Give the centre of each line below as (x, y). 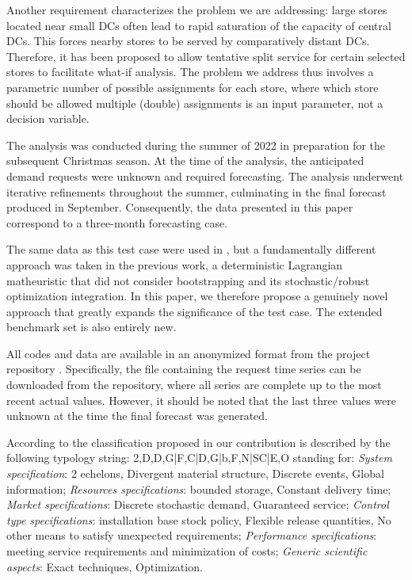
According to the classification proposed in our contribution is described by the (198, 442)
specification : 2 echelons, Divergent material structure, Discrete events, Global (195, 473)
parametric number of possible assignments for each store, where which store (193, 87)
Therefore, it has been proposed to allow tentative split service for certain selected (206, 56)
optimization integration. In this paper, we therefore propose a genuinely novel (197, 296)
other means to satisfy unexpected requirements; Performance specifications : (192, 535)
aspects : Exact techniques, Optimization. (105, 566)
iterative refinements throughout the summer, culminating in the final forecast (196, 191)
